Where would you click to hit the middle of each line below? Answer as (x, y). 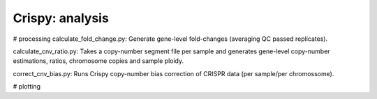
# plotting (27, 87)
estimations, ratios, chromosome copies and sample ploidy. (98, 61)
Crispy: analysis (61, 18)
